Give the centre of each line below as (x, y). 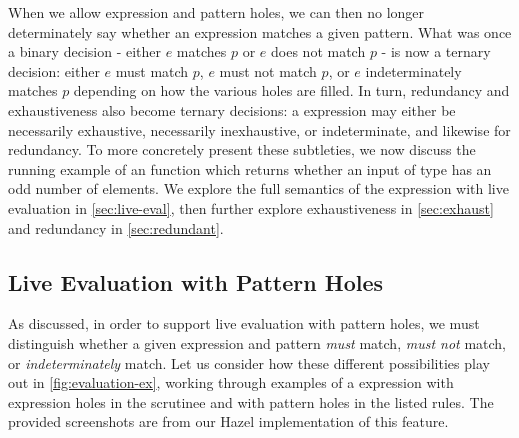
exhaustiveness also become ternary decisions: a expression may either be (232, 109)
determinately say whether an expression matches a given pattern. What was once (260, 31)
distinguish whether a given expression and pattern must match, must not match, (257, 342)
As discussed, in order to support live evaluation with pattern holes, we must (244, 323)
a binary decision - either (84, 51)
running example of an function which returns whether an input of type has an (250, 168)
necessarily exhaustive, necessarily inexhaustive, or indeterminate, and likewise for (259, 129)
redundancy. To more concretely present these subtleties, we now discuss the (242, 149)
